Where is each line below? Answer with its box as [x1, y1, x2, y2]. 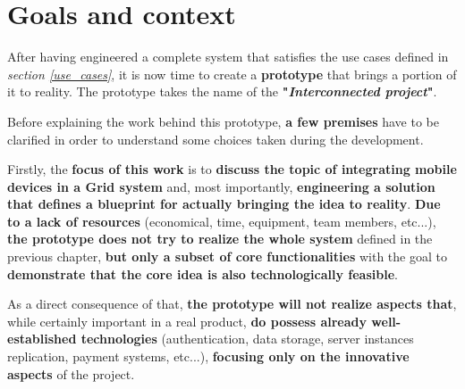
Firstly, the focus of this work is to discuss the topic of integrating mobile [7, 160, 457, 178]
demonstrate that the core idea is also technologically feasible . [7, 264, 398, 283]
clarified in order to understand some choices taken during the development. [7, 129, 424, 148]
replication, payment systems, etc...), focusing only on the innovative [7, 347, 410, 366]
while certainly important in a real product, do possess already [7, 311, 367, 330]
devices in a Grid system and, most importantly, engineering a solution [7, 177, 435, 195]
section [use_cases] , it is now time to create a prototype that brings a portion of [7, 64, 457, 83]
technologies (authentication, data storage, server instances [80, 329, 414, 348]
